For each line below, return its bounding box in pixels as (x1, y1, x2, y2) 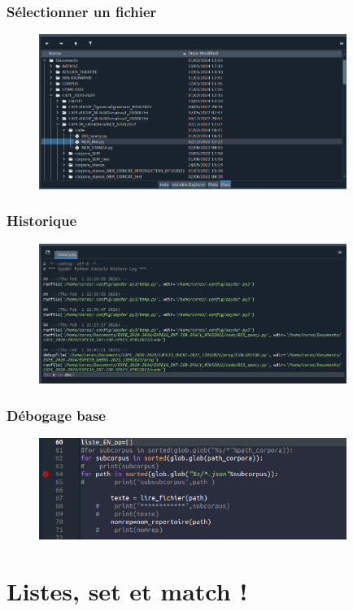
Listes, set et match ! (7, 574, 248, 607)
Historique (7, 210, 77, 231)
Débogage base (7, 405, 106, 425)
